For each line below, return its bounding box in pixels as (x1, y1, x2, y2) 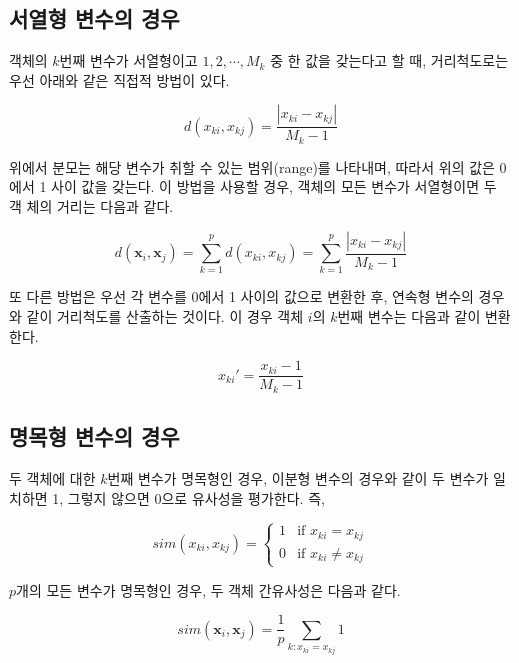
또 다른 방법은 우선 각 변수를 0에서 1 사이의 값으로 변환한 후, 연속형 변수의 (9, 286, 474, 307)
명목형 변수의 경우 (9, 421, 180, 452)
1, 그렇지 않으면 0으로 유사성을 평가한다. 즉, (52, 487, 325, 508)
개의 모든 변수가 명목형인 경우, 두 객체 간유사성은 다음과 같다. (16, 579, 401, 600)
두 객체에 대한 (9, 467, 96, 488)
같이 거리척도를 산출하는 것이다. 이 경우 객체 (26, 306, 304, 327)
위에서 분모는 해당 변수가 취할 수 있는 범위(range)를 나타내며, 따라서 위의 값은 (9, 156, 495, 177)
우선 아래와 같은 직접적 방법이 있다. (9, 69, 230, 90)
